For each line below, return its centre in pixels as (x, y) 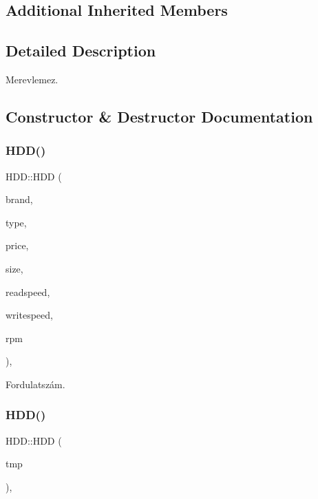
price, (17, 245)
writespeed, (29, 315)
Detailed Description (81, 51)
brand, (19, 199)
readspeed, (28, 291)
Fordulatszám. (35, 384)
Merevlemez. (32, 79)
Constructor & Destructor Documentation (159, 116)
